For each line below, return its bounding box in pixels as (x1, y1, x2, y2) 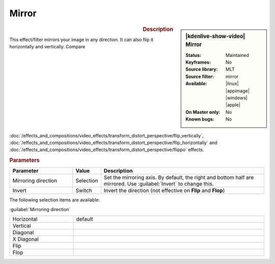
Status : (185, 52, 201, 58)
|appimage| (226, 87, 250, 94)
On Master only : (185, 109, 221, 115)
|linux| (226, 80, 239, 86)
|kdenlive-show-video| (185, 33, 245, 40)
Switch (75, 187, 92, 194)
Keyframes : (185, 59, 211, 66)
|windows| (226, 95, 248, 101)
